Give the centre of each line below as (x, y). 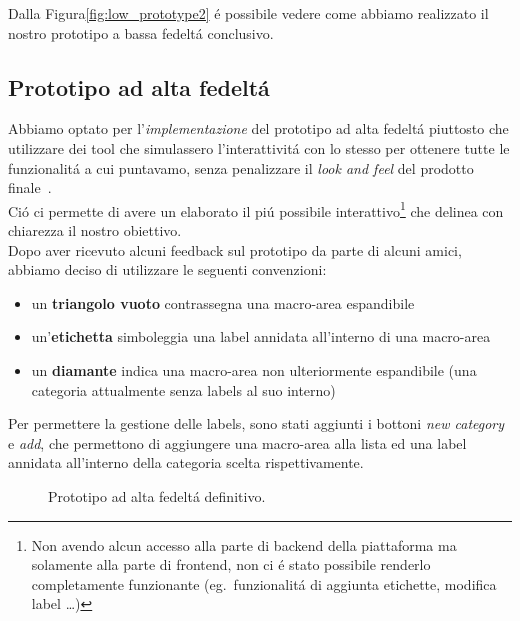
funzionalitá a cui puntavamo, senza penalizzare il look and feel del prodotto (241, 167)
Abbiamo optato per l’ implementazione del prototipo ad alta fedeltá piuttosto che (258, 128)
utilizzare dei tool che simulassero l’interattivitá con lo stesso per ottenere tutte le (259, 147)
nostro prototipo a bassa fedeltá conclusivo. (141, 32)
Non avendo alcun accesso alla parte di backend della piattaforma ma (244, 544)
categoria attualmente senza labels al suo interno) (183, 389)
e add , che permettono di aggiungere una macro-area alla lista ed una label (237, 442)
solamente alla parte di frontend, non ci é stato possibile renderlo (231, 564)
